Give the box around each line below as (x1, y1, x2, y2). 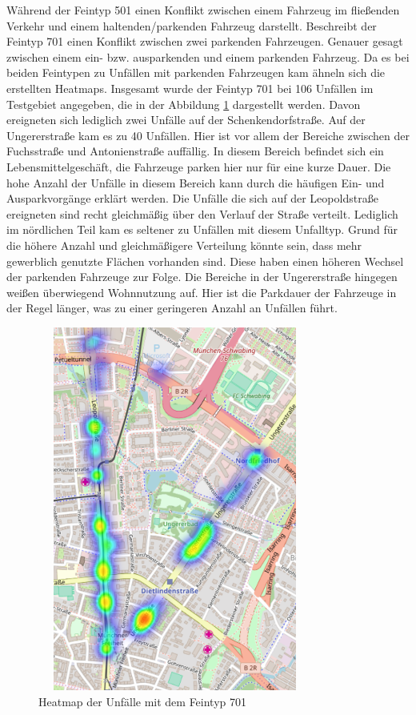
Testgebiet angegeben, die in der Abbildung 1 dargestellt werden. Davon (6, 95, 361, 112)
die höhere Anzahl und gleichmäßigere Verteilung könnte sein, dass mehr (6, 236, 362, 253)
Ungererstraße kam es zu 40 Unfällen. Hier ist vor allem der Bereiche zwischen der (6, 127, 410, 143)
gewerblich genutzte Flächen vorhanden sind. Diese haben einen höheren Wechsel (6, 252, 404, 269)
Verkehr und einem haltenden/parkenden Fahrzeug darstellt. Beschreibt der (6, 17, 377, 34)
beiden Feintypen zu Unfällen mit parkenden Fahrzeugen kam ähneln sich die (6, 64, 386, 81)
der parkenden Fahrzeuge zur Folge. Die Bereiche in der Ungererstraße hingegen (6, 268, 398, 285)
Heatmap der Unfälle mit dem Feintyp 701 (38, 693, 247, 709)
